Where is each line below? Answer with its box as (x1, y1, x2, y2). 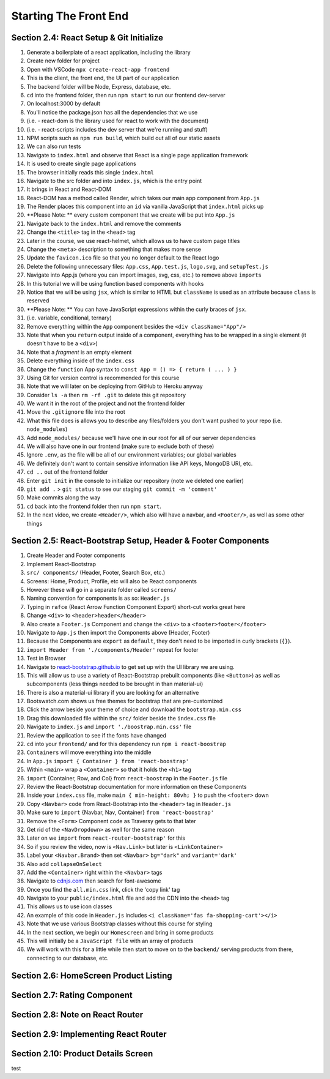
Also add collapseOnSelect (26, 860, 102, 867)
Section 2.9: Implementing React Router (11, 1029, 167, 1039)
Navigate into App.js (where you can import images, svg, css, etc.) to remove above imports (26, 271, 262, 278)
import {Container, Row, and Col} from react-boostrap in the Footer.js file (26, 774, 228, 782)
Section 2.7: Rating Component (11, 990, 133, 1000)
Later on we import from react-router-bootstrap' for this (26, 834, 186, 842)
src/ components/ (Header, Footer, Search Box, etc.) (26, 569, 166, 577)
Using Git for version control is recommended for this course (26, 374, 180, 381)
